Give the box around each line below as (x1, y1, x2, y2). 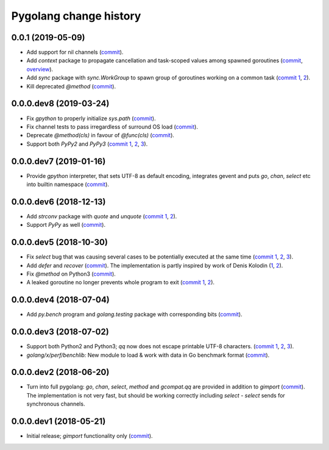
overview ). (26, 65, 54, 73)
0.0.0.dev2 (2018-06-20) (11, 367, 110, 377)
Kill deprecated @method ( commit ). (26, 82, 116, 90)
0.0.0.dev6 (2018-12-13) (11, 196, 106, 207)
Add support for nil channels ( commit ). (26, 49, 124, 56)
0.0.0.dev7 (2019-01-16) (11, 156, 106, 166)
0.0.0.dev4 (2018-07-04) (11, 295, 110, 305)
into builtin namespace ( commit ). (26, 180, 110, 188)
